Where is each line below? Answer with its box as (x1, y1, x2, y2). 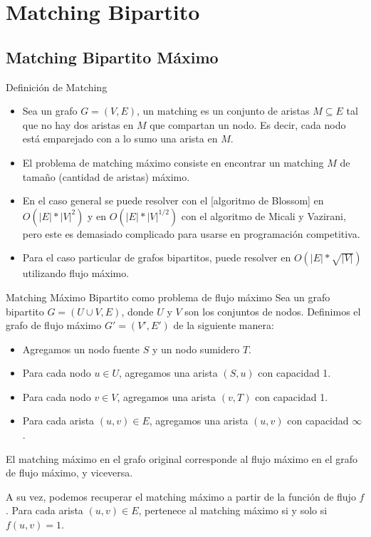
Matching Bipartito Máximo (6, 46, 219, 68)
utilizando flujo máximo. (22, 266, 130, 281)
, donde (121, 303, 154, 318)
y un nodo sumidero (152, 341, 240, 356)
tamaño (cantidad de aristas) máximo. (22, 169, 190, 184)
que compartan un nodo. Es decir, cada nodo (150, 117, 346, 132)
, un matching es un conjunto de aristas (137, 103, 310, 118)
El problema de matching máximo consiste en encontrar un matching (22, 155, 324, 170)
